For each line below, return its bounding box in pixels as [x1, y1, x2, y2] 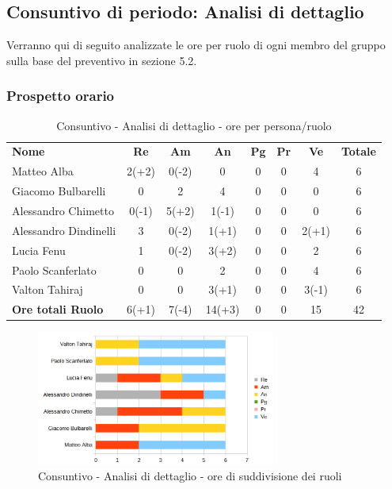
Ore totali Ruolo [12, 301, 104, 318]
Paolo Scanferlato [12, 261, 97, 278]
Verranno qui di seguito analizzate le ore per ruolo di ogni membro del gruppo [6, 37, 386, 53]
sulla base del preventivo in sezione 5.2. [6, 52, 197, 68]
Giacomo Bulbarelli [12, 183, 106, 199]
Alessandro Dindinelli [12, 221, 116, 238]
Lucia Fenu [12, 241, 66, 258]
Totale [341, 143, 376, 160]
